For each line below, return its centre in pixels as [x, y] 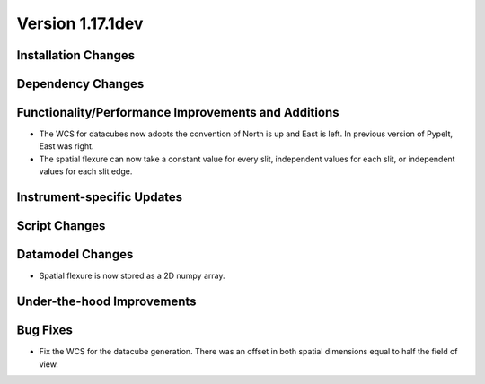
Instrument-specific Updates [100, 197]
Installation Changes [76, 55]
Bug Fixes [45, 331]
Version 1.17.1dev [80, 23]
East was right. [66, 146]
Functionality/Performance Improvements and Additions [178, 113]
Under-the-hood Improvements [106, 302]
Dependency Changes [80, 84]
